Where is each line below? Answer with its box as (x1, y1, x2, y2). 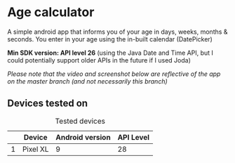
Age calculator (7, 4, 95, 20)
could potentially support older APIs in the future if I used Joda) (7, 56, 192, 64)
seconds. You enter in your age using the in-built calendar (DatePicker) (7, 34, 213, 43)
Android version (55, 132, 111, 142)
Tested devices (55, 116, 105, 126)
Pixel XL (22, 144, 49, 154)
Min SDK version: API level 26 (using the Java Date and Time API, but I (7, 48, 214, 57)
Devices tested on (7, 98, 88, 110)
